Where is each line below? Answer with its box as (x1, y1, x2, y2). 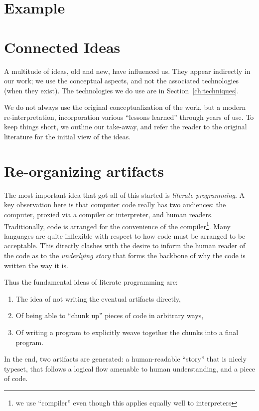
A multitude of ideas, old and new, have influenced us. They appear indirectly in (4, 65, 251, 76)
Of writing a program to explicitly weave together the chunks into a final (15, 327, 239, 337)
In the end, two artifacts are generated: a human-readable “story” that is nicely (4, 354, 247, 364)
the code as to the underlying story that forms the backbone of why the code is (4, 250, 246, 260)
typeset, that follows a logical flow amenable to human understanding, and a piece (4, 363, 255, 374)
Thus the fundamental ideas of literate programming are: (4, 277, 178, 287)
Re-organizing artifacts (4, 160, 164, 181)
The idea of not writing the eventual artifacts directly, (15, 293, 181, 304)
